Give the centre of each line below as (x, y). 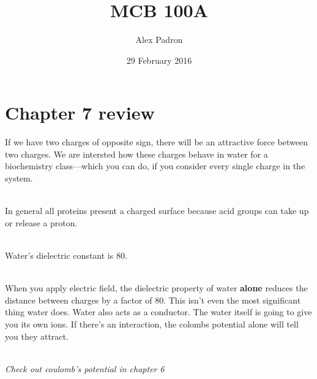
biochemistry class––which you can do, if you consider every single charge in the (155, 166)
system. (19, 178)
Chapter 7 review (80, 113)
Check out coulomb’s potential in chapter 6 (85, 368)
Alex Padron (159, 40)
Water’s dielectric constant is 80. (66, 255)
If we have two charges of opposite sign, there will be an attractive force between (156, 142)
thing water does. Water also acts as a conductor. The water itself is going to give (158, 312)
